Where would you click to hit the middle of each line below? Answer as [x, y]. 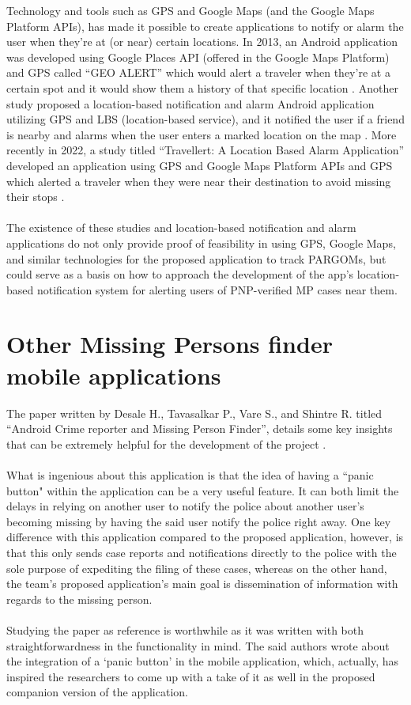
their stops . [36, 197]
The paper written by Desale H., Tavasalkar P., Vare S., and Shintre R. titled [194, 413]
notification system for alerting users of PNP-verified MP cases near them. [217, 289]
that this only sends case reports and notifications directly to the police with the [202, 552]
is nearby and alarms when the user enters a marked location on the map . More [202, 134]
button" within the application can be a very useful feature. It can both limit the [203, 490]
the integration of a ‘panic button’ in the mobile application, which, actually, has [203, 661]
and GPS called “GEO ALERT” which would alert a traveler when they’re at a [198, 72]
